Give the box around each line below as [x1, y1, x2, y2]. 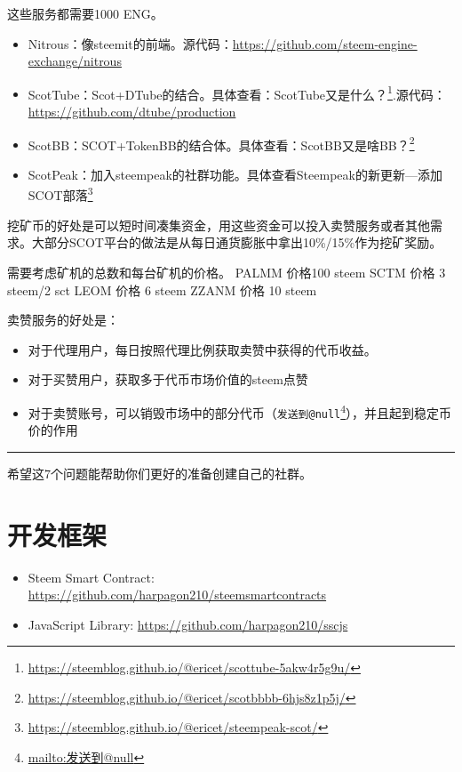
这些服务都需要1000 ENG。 [7, 4, 163, 22]
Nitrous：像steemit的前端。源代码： [28, 34, 233, 52]
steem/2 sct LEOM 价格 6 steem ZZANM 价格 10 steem [7, 280, 317, 299]
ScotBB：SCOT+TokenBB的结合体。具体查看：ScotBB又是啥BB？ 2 [28, 133, 415, 154]
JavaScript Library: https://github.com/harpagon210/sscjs [28, 615, 348, 633]
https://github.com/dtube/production [28, 102, 236, 121]
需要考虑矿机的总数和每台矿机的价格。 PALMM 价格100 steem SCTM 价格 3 [7, 262, 446, 281]
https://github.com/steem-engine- [232, 34, 418, 52]
